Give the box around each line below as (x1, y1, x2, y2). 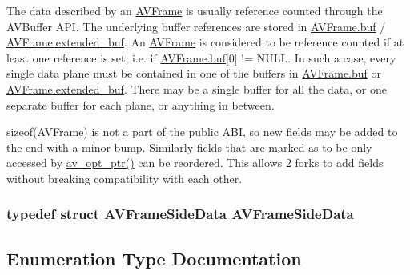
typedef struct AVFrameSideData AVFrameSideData (6, 204, 354, 224)
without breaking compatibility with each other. (6, 169, 243, 186)
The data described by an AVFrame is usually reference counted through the (6, 2, 383, 18)
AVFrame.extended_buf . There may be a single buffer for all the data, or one (6, 80, 387, 97)
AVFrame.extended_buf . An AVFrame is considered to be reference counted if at (6, 34, 404, 50)
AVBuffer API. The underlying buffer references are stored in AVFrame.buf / (6, 18, 386, 34)
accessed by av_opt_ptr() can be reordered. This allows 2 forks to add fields (6, 154, 384, 171)
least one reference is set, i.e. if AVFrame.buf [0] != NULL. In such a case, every (6, 49, 396, 66)
